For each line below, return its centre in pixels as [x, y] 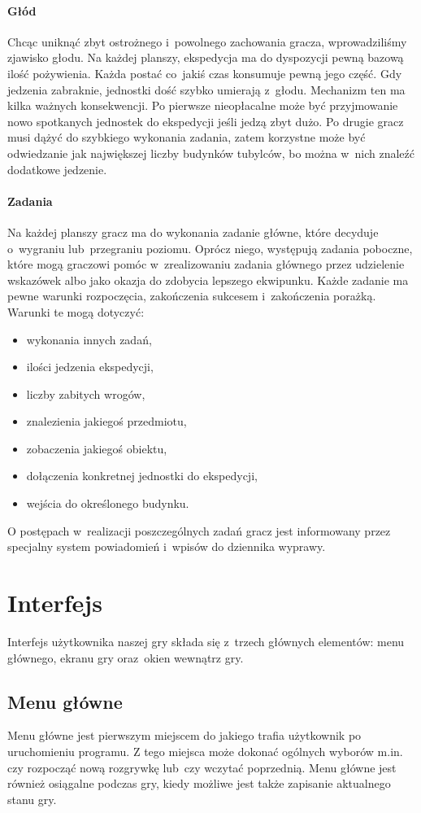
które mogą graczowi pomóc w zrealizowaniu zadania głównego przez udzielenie [206, 264]
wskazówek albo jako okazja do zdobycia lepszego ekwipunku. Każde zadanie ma [208, 280]
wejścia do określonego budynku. [108, 503]
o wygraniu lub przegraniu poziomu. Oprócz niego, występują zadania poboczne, [210, 248]
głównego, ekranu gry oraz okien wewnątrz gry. [126, 657]
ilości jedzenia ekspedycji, [90, 367]
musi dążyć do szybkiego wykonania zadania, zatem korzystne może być [187, 137]
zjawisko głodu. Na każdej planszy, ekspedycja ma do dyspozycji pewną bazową [206, 57]
